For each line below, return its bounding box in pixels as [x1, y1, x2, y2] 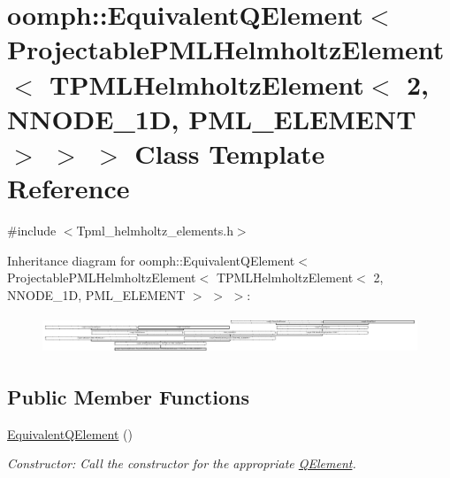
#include [7, 221, 57, 240]
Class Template [134, 135, 325, 171]
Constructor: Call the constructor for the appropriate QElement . [7, 454, 356, 473]
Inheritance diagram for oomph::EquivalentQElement [7, 251, 295, 269]
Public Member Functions [7, 382, 249, 410]
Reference [7, 170, 130, 206]
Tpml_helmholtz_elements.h [76, 221, 233, 240]
